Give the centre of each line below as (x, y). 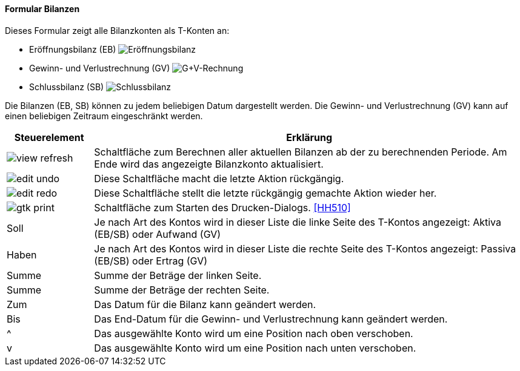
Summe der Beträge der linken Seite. (178, 275)
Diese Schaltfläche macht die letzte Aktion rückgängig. (219, 178)
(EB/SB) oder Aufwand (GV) (158, 234)
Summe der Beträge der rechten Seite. (182, 290)
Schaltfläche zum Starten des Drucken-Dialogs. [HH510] (222, 207)
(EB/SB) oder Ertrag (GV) (151, 261)
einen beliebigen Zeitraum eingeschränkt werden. (104, 116)
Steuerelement (49, 137)
